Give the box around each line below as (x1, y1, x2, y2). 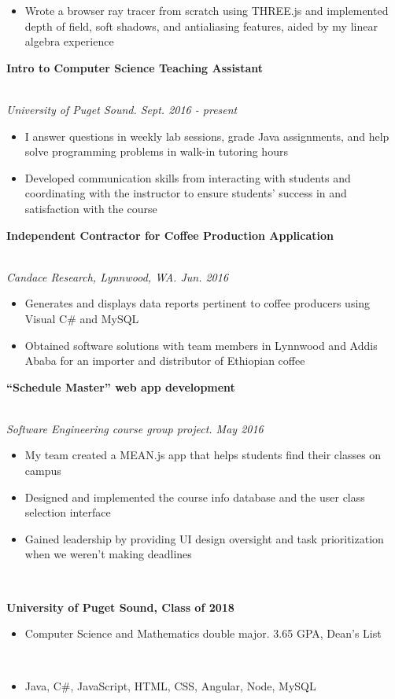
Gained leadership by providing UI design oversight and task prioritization (24, 530, 384, 546)
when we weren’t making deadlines (24, 546, 192, 562)
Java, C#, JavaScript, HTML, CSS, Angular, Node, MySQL (24, 678, 316, 694)
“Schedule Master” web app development (6, 378, 235, 395)
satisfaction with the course (24, 200, 157, 216)
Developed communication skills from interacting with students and (24, 169, 351, 186)
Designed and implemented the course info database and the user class (24, 488, 365, 505)
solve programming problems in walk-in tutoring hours (24, 143, 288, 160)
